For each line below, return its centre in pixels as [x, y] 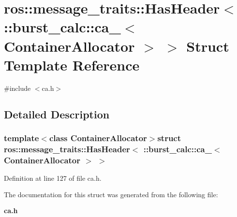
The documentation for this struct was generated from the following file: [111, 194]
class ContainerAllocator [98, 137]
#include [17, 88]
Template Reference [72, 65]
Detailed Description [57, 114]
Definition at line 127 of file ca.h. [53, 178]
